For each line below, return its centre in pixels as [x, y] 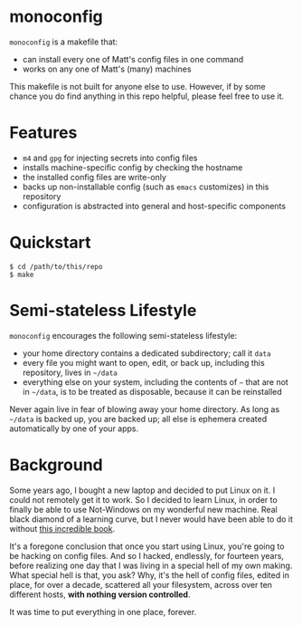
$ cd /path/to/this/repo [56, 266]
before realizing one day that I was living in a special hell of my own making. [151, 565]
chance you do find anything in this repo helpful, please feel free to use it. [147, 96]
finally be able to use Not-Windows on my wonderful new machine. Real [143, 509]
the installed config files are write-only [94, 177]
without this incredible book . [62, 528]
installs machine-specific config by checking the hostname [132, 167]
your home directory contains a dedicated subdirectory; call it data [146, 353]
